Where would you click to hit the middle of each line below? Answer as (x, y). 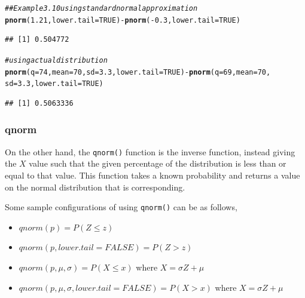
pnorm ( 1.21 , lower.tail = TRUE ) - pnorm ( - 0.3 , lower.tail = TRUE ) (123, 20)
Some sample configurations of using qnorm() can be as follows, (121, 207)
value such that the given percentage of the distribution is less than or (158, 163)
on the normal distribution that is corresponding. (95, 187)
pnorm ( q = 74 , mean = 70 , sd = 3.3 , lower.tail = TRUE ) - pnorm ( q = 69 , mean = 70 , (138, 72)
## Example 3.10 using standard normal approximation (101, 8)
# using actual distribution (56, 60)
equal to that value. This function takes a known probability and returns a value (152, 175)
